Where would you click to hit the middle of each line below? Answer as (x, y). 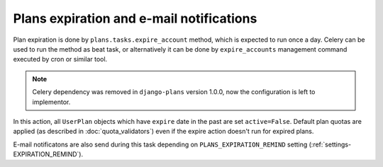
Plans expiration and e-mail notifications (135, 18)
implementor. (51, 102)
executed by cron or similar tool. (60, 59)
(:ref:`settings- (330, 144)
